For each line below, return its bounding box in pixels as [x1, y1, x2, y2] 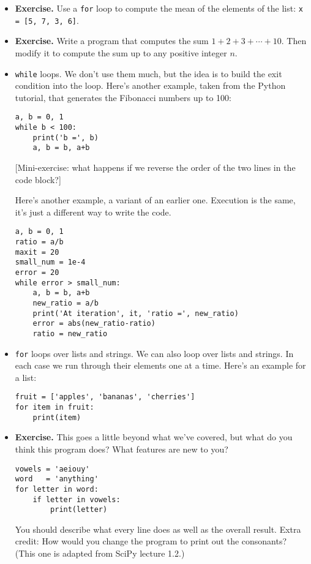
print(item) [32, 413, 81, 422]
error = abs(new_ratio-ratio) [32, 319, 155, 328]
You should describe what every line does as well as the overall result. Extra [15, 522, 301, 535]
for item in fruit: [15, 403, 94, 412]
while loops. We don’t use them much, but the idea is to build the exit [15, 67, 282, 80]
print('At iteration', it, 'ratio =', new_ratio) [32, 309, 239, 318]
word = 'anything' [15, 475, 99, 484]
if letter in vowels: [32, 495, 121, 504]
